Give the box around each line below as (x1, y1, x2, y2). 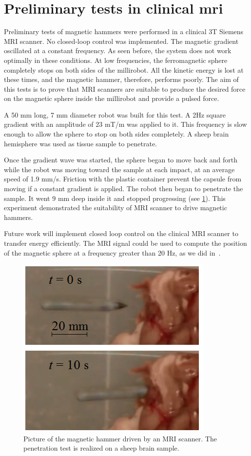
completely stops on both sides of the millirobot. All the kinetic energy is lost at (4, 64, 244, 75)
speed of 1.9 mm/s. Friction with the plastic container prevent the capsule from (4, 174, 242, 184)
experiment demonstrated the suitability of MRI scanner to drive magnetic (4, 202, 227, 213)
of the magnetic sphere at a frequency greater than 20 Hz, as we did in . (4, 247, 221, 258)
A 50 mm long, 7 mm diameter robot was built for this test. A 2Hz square (4, 109, 226, 119)
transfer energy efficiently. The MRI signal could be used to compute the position (4, 238, 247, 248)
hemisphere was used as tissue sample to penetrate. (4, 138, 157, 148)
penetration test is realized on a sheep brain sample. (23, 443, 179, 453)
